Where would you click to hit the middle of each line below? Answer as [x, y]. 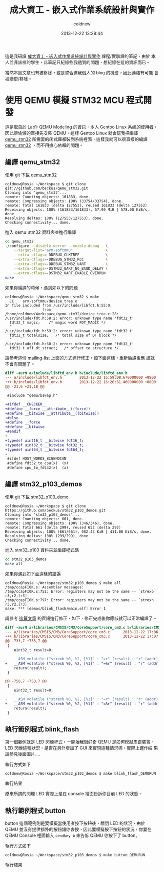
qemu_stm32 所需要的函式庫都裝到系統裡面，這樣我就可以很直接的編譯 [76, 139]
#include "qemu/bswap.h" [32, 396]
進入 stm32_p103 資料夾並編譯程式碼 [42, 550]
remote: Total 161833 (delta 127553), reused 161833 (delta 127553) [76, 205]
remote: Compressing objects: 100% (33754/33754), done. [64, 201]
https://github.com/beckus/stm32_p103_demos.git [55, 510]
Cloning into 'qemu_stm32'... [36, 193]
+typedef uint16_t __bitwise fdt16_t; [44, 440]
